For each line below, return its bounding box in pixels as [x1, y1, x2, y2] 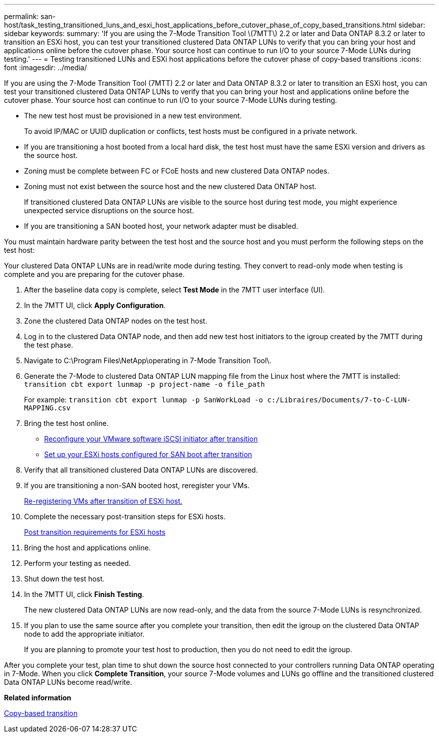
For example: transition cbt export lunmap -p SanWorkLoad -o [24, 395, 263, 404]
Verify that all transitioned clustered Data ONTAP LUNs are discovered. [24, 466, 258, 474]
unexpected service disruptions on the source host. [24, 206, 194, 215]
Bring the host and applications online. [24, 543, 151, 552]
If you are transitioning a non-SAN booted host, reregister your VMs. [24, 481, 250, 490]
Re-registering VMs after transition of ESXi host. [24, 497, 182, 505]
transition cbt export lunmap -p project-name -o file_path [24, 380, 265, 388]
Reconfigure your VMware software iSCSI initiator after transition [44, 434, 258, 443]
